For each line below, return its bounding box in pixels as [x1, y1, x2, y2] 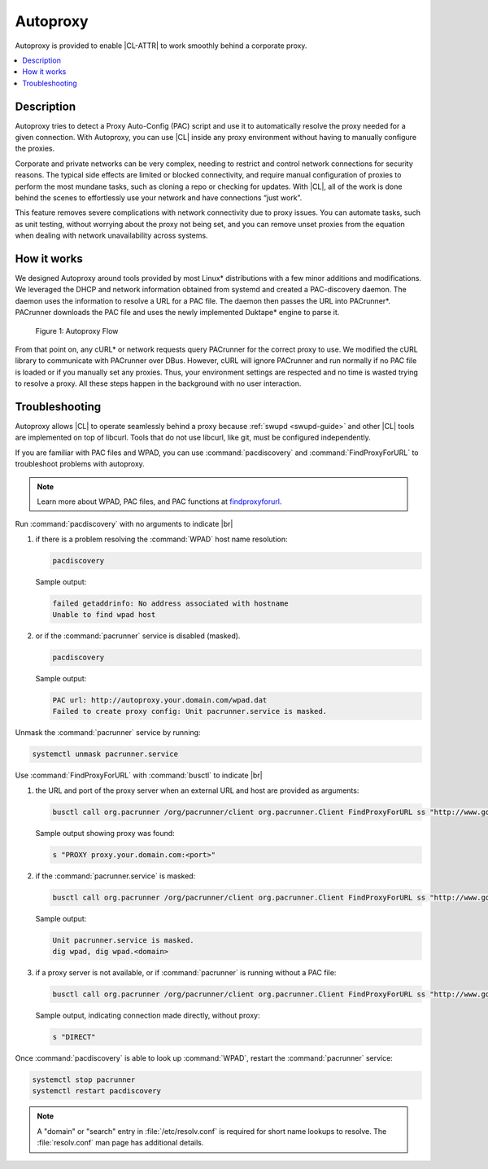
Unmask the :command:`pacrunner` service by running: [15, 728, 201, 738]
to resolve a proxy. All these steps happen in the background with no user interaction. [15, 379, 302, 388]
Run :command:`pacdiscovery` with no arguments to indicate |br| [15, 519, 233, 529]
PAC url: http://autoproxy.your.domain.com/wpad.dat [52, 696, 268, 705]
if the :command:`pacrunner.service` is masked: [35, 871, 196, 881]
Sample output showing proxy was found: [35, 828, 175, 838]
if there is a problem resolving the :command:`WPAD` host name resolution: [35, 534, 288, 544]
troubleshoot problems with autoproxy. [15, 459, 146, 469]
